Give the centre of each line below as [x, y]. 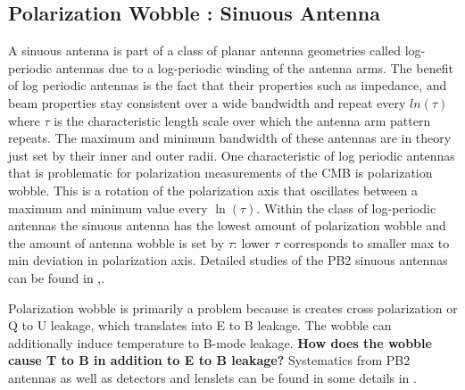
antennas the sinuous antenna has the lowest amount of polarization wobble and [227, 225]
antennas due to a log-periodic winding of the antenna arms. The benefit [254, 67]
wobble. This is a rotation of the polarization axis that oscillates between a [213, 190]
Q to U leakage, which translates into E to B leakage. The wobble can [200, 325]
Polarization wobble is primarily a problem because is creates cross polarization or [233, 307]
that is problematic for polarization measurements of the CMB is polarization [220, 173]
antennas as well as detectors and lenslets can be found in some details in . [212, 377]
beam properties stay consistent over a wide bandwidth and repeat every [207, 102]
